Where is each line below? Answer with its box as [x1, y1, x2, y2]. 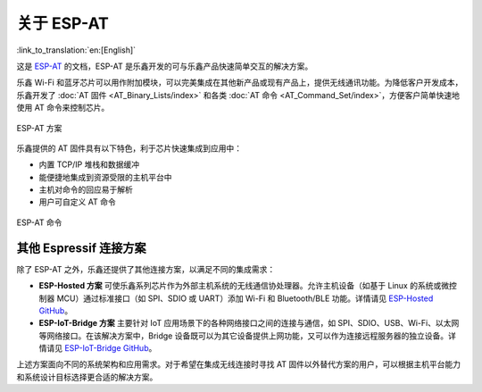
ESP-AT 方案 [16, 122, 62, 133]
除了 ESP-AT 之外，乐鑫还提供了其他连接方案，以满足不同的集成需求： [16, 263, 276, 274]
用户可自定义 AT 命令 [38, 196, 116, 207]
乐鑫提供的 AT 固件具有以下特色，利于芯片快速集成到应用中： [16, 143, 243, 154]
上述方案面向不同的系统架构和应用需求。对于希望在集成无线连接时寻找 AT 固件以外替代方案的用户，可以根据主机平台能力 [16, 359, 461, 370]
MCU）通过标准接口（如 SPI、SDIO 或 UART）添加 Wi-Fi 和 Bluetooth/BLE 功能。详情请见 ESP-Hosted [56, 293, 434, 304]
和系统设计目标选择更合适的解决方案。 [16, 371, 158, 382]
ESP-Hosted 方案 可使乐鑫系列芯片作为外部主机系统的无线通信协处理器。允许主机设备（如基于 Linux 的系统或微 [38, 280, 450, 291]
